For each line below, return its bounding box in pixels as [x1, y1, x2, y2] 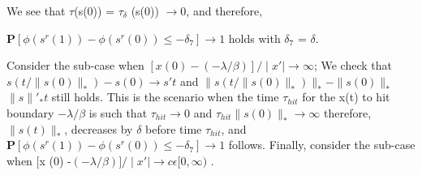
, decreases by [64, 120, 133, 137]
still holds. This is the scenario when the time [51, 88, 279, 105]
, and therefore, [186, 2, 263, 19]
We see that [6, 2, 66, 19]
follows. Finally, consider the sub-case [228, 136, 416, 153]
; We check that [313, 57, 392, 74]
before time [145, 120, 202, 137]
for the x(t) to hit [302, 88, 390, 105]
